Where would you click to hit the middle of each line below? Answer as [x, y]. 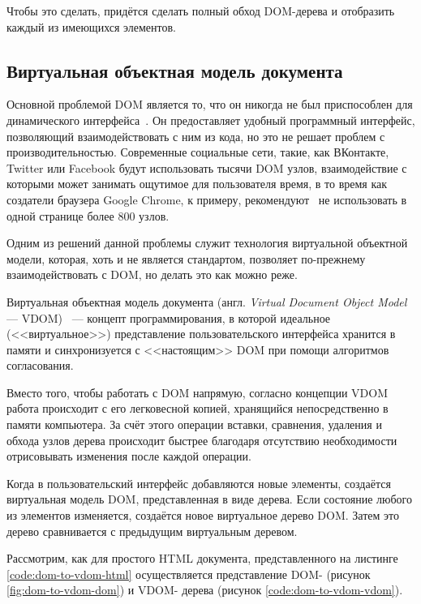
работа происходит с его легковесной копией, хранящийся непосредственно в [198, 408]
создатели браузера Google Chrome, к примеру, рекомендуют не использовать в [207, 199]
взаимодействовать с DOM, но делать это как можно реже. [152, 274]
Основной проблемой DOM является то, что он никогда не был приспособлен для [210, 104]
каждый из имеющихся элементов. [92, 26]
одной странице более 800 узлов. [88, 215]
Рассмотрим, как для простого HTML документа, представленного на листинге [202, 558]
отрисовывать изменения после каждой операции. [129, 456]
